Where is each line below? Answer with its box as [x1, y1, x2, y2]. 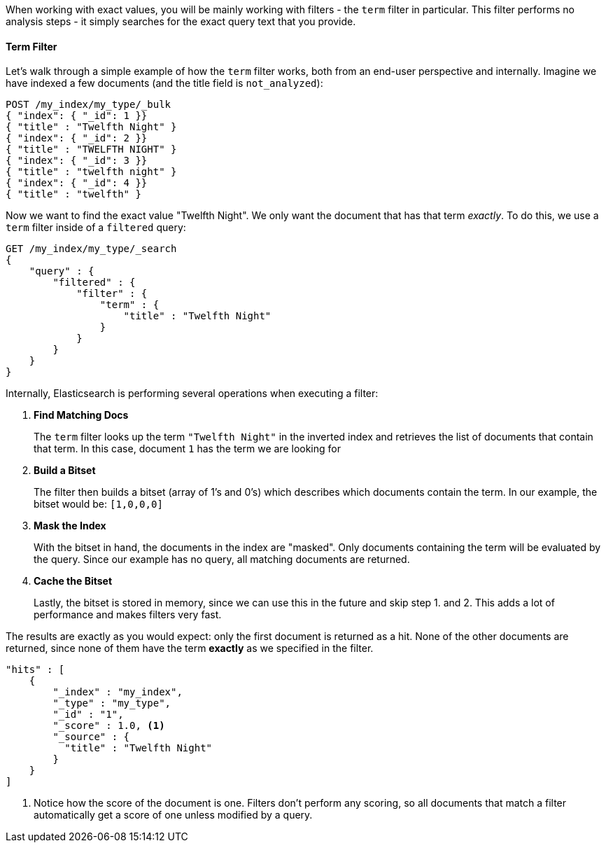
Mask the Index [34, 520, 106, 532]
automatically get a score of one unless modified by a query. [34, 809, 313, 821]
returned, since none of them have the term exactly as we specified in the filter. [6, 642, 374, 655]
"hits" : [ [6, 664, 65, 676]
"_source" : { [52, 731, 130, 743]
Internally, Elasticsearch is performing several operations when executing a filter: [6, 387, 379, 400]
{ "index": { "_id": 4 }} [6, 177, 148, 189]
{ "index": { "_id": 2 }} [6, 132, 148, 144]
